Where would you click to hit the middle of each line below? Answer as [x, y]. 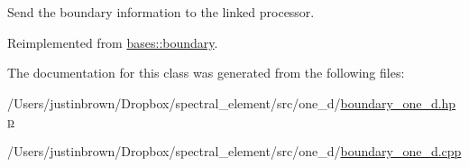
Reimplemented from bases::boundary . [113, 42]
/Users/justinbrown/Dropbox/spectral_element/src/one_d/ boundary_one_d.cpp [234, 150]
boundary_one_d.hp [398, 102]
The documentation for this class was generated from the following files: [206, 73]
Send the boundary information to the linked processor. [161, 12]
